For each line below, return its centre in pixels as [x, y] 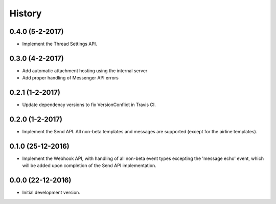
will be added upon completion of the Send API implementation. [89, 166]
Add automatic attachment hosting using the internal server [85, 70]
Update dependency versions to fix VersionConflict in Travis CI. [89, 105]
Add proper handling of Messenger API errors [70, 78]
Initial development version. [51, 193]
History [26, 13]
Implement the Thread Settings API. [60, 44]
